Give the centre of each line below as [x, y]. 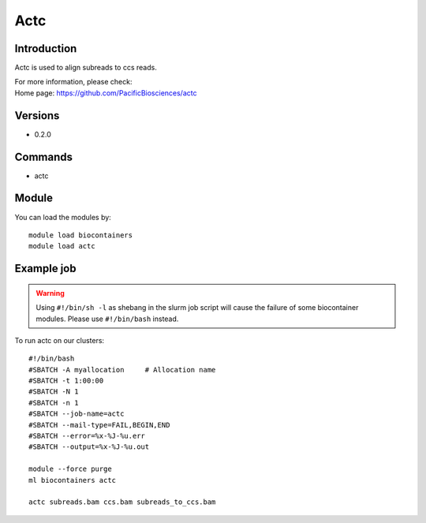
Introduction [46, 49]
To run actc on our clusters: [60, 340]
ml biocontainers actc [73, 480]
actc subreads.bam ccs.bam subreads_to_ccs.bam [122, 502]
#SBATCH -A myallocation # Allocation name [122, 370]
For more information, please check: [73, 82]
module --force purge [70, 469]
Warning [50, 293]
